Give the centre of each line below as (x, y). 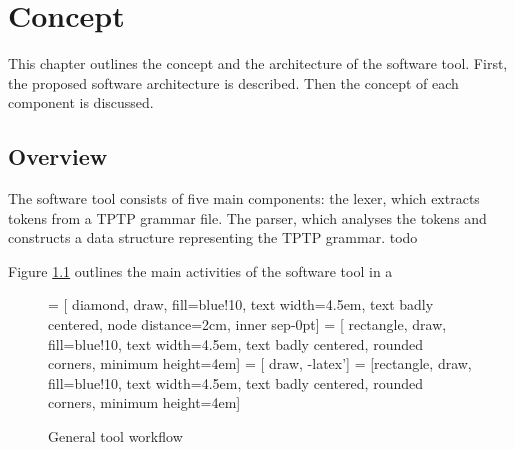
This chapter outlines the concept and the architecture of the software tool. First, (258, 63)
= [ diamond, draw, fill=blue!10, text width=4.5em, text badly (241, 304)
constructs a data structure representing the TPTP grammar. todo (213, 237)
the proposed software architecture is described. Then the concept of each (233, 82)
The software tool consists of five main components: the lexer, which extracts (244, 198)
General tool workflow (115, 436)
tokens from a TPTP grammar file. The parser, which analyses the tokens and (247, 217)
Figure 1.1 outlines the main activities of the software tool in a (200, 270)
